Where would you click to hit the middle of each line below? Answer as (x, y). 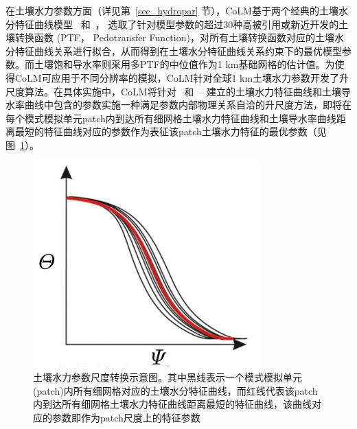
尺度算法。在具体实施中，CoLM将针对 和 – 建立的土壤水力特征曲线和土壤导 (178, 91)
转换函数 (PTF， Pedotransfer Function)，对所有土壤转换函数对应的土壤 (174, 37)
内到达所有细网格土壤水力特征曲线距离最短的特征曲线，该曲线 (172, 404)
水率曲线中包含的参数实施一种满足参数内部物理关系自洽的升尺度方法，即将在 (178, 105)
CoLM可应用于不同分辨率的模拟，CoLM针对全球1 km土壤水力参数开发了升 (182, 77)
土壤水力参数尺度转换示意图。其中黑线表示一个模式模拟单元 (168, 377)
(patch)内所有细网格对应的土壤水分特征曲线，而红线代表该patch (175, 390)
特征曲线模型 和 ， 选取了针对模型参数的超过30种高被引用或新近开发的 (177, 24)
